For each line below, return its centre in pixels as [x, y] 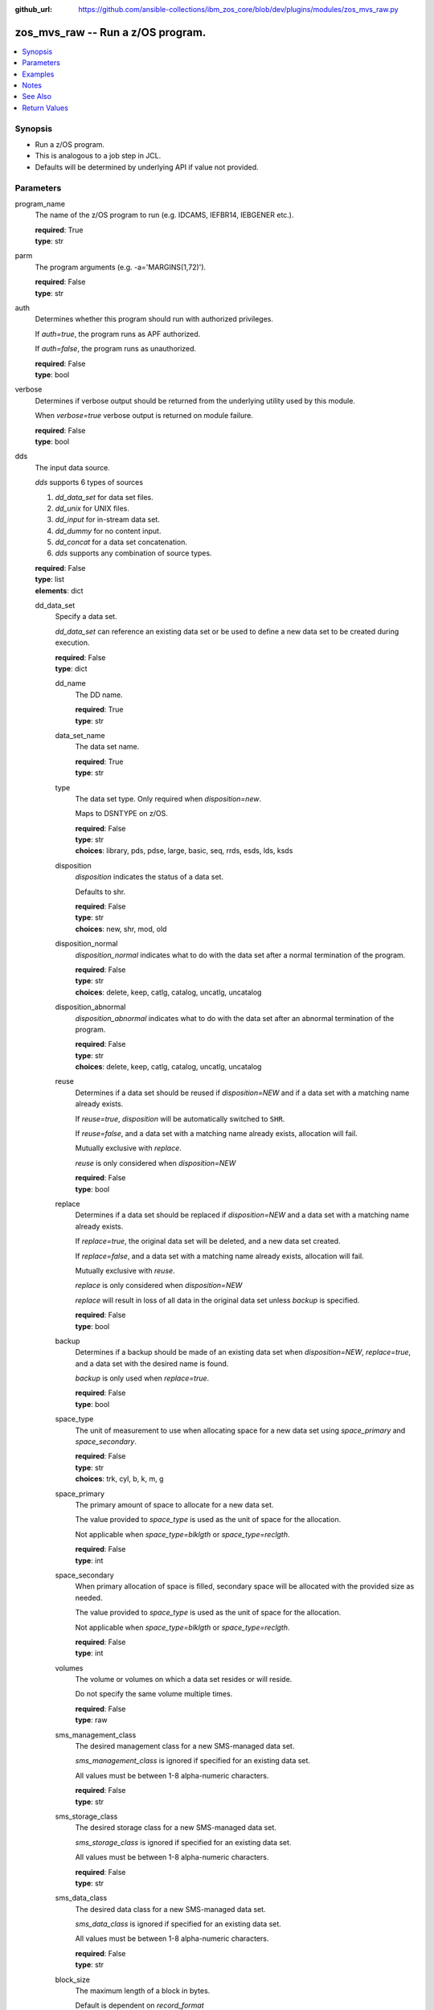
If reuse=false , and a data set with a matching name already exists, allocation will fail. [216, 1134]
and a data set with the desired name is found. [152, 1364]
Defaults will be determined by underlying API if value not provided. [147, 167]
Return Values [45, 108]
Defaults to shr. [100, 892]
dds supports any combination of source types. [133, 553]
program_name [40, 203]
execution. [72, 642]
